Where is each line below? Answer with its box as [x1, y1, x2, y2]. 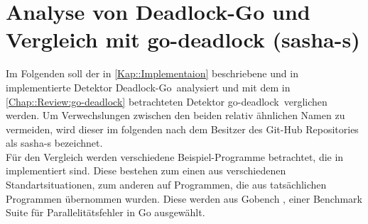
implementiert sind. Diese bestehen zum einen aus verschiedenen [6, 163, 286, 178]
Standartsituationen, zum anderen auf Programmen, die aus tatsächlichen [6, 177, 327, 192]
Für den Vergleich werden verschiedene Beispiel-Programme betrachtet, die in [6, 149, 344, 164]
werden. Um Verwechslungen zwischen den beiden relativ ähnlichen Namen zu [6, 108, 345, 123]
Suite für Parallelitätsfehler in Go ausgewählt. [6, 205, 205, 220]
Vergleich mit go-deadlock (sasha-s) [6, 25, 360, 54]
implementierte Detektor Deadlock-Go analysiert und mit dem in [6, 79, 291, 94]
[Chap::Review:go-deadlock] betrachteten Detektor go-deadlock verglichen [6, 94, 328, 108]
